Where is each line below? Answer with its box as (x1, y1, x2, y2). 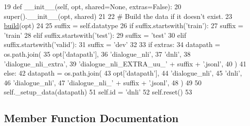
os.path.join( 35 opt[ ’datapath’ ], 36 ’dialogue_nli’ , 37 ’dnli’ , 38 (4, 48, 191, 59)
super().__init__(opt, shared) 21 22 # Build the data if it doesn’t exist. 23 (4, 11, 232, 21)
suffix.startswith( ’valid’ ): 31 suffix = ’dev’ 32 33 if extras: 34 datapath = (4, 39, 220, 49)
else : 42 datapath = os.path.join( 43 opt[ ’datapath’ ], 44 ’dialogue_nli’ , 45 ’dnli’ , (4, 68, 242, 78)
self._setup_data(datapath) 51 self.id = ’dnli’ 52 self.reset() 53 (4, 87, 192, 97)
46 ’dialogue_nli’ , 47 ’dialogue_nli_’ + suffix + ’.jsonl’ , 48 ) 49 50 (4, 77, 202, 87)
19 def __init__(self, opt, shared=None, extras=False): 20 (4, 1, 181, 11)
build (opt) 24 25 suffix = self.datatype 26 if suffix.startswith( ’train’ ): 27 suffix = (4, 20, 244, 31)
